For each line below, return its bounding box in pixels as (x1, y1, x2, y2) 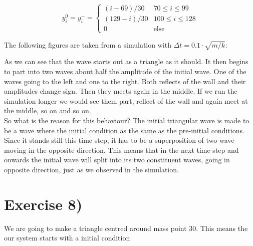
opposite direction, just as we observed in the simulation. (4, 164, 179, 174)
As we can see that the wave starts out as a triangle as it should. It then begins (4, 56, 248, 67)
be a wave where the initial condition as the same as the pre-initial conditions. (4, 125, 244, 135)
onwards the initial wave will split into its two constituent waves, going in (4, 154, 230, 165)
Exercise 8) (4, 193, 83, 214)
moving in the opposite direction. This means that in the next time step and (4, 144, 239, 155)
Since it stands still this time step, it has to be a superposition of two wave (4, 135, 234, 145)
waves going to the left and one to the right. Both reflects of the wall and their (4, 76, 246, 86)
